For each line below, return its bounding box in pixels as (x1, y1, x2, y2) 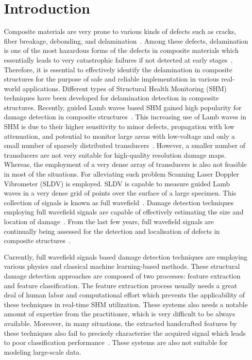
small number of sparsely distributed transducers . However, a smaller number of (4, 140, 246, 150)
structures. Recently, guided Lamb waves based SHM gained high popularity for (4, 102, 242, 112)
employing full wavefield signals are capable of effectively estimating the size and (4, 207, 244, 217)
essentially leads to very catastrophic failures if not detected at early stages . (4, 54, 233, 65)
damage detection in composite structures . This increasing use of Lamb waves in (4, 112, 246, 122)
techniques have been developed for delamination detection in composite (4, 93, 219, 103)
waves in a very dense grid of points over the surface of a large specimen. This (4, 188, 236, 198)
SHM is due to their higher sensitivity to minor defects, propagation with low (4, 121, 235, 131)
